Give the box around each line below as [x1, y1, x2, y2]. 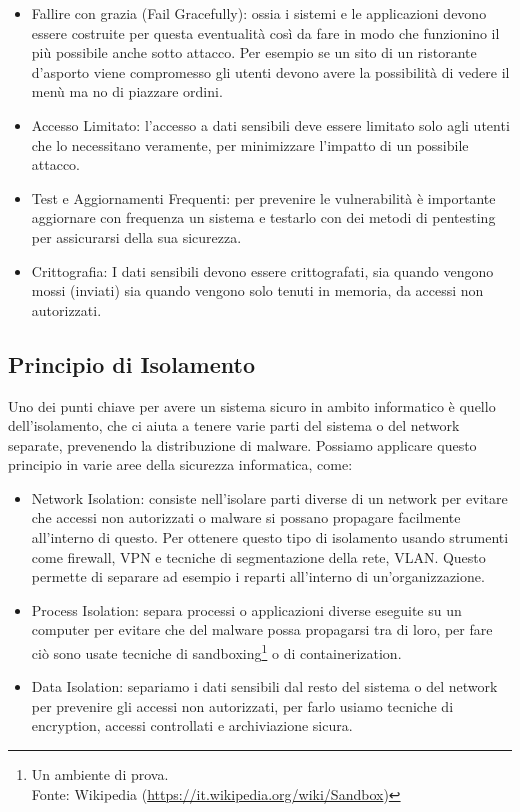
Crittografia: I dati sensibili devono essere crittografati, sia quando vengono [31, 260, 494, 281]
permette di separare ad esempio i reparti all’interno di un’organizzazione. [31, 566, 485, 587]
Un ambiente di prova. [31, 764, 169, 785]
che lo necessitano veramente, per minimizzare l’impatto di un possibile [31, 134, 469, 155]
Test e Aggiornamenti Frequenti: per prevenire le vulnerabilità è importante [31, 187, 496, 208]
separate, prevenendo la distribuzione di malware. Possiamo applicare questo [8, 434, 477, 455]
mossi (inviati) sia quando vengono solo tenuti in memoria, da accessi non [31, 280, 484, 301]
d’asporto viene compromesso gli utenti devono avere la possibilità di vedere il [31, 61, 510, 82]
